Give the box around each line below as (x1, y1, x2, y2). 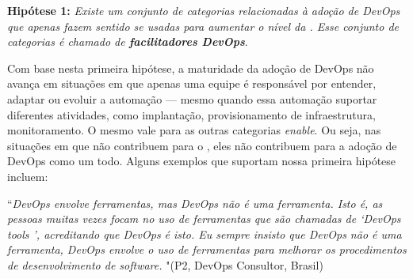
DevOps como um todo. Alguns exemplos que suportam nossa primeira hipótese (7, 153, 396, 169)
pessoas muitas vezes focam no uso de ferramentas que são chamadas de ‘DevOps (7, 210, 401, 227)
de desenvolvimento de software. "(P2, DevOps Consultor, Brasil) (7, 256, 323, 273)
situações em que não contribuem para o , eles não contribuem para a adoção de (7, 137, 397, 153)
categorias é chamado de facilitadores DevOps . (7, 33, 248, 50)
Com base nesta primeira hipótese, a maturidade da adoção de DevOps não (7, 59, 374, 76)
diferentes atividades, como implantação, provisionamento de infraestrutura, (7, 106, 376, 123)
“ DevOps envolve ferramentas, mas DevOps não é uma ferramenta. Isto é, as (7, 194, 383, 211)
